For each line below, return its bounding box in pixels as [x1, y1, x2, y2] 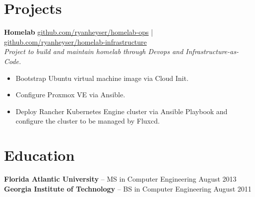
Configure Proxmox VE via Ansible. [15, 89, 126, 100]
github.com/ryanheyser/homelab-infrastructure [4, 36, 147, 47]
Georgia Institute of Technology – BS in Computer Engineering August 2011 [4, 183, 252, 194]
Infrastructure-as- [186, 46, 239, 57]
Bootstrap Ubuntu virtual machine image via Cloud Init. [15, 72, 189, 83]
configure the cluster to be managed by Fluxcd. [15, 116, 160, 126]
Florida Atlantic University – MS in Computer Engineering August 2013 [4, 174, 237, 184]
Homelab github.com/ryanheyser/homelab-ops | [4, 27, 153, 37]
